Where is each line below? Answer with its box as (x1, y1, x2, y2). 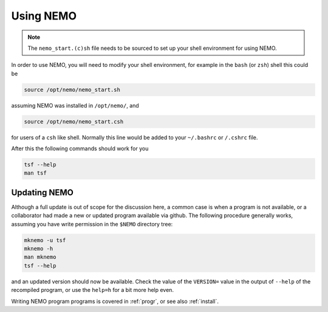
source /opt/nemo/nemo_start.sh (24, 86, 121, 93)
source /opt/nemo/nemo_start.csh (24, 118, 124, 125)
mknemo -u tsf (24, 237, 66, 243)
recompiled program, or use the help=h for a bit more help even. (11, 286, 174, 294)
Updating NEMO (11, 187, 74, 198)
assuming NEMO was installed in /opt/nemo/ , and (11, 102, 139, 109)
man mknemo (24, 254, 56, 261)
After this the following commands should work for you (11, 145, 149, 152)
